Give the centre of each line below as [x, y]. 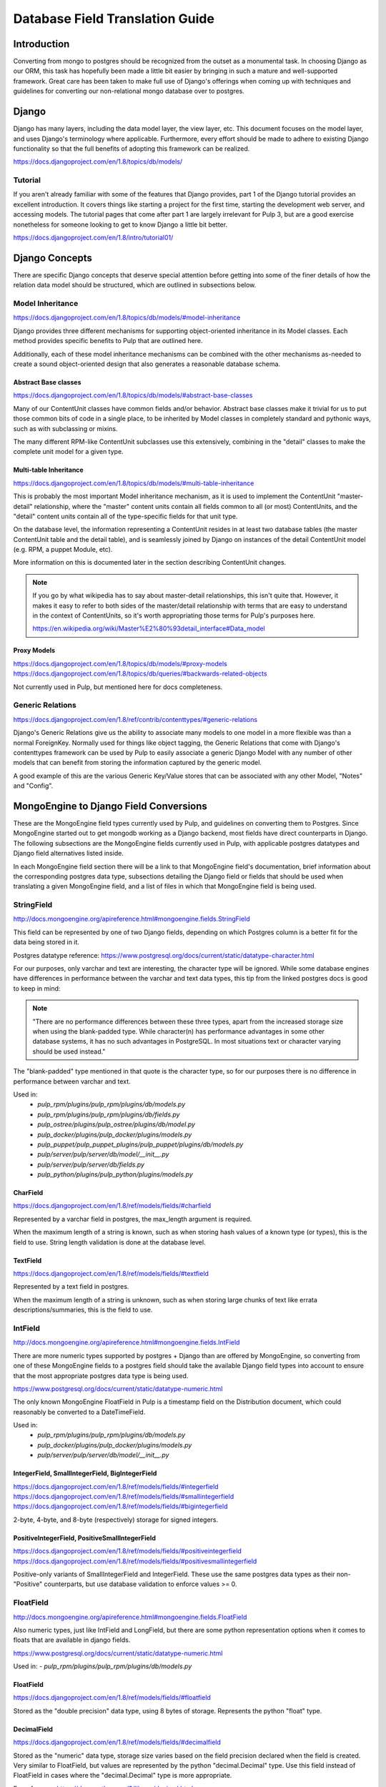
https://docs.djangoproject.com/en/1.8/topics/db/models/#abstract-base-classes [133, 395]
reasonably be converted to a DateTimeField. [79, 1412]
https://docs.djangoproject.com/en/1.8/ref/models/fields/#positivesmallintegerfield [135, 1561]
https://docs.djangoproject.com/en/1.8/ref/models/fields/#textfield [111, 1274]
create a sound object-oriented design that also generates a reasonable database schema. [147, 364]
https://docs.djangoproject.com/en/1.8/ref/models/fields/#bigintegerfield [120, 1506]
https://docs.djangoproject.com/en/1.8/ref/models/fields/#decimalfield [117, 1742]
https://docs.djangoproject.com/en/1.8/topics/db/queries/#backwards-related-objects [140, 674]
